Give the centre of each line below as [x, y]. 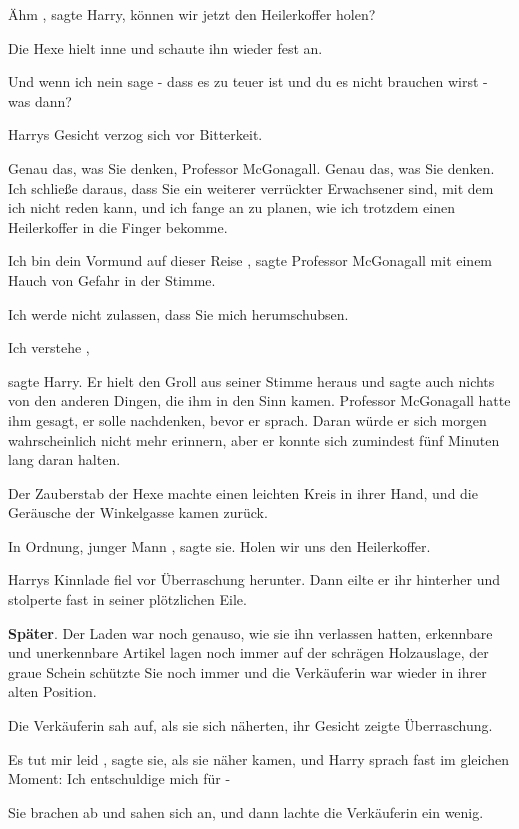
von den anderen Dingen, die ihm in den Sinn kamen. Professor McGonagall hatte [259, 400]
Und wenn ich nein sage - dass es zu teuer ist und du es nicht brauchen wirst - [248, 81]
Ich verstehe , [49, 347]
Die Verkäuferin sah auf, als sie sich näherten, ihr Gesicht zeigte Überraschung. [250, 725]
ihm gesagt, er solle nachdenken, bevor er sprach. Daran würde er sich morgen [247, 419]
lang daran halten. [64, 459]
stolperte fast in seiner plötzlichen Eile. [127, 599]
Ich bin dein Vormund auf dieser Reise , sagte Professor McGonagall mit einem [250, 260]
